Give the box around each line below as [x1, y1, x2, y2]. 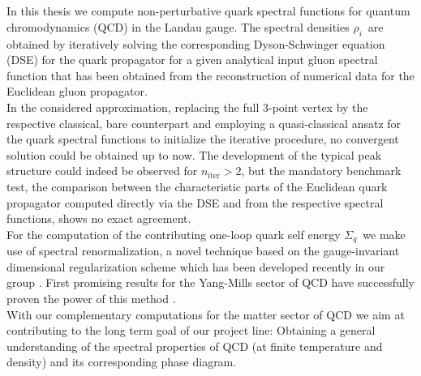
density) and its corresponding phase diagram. [6, 353, 237, 370]
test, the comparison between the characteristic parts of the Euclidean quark [6, 177, 388, 194]
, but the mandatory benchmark [241, 162, 402, 179]
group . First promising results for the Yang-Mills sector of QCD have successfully [6, 274, 415, 291]
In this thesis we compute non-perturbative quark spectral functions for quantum [6, 2, 410, 19]
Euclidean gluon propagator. [6, 83, 148, 100]
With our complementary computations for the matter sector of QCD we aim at [6, 305, 405, 323]
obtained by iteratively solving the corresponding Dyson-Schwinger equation [6, 35, 385, 52]
